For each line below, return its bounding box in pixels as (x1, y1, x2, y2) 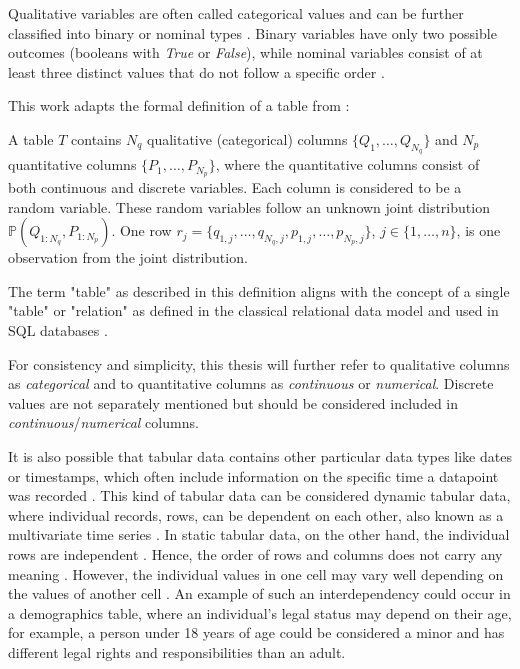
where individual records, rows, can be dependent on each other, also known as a (8, 504, 504, 525)
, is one (456, 220, 501, 241)
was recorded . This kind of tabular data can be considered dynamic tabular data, (8, 485, 511, 506)
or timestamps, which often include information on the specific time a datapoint (8, 465, 499, 486)
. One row (111, 220, 172, 241)
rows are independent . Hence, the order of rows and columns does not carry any (8, 543, 503, 564)
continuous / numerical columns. (8, 412, 199, 433)
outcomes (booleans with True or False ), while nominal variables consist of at (8, 42, 483, 63)
